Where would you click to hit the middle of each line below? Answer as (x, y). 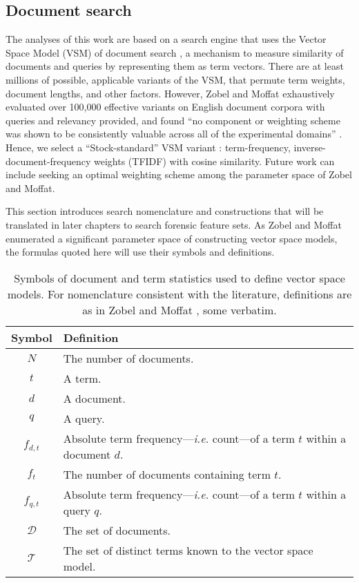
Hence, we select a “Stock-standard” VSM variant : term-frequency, (148, 147)
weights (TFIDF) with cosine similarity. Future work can (214, 161)
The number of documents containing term (167, 474)
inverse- (310, 147)
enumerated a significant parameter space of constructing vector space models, (172, 238)
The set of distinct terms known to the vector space (188, 550)
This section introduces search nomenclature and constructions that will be (165, 211)
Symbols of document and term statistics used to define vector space (179, 278)
